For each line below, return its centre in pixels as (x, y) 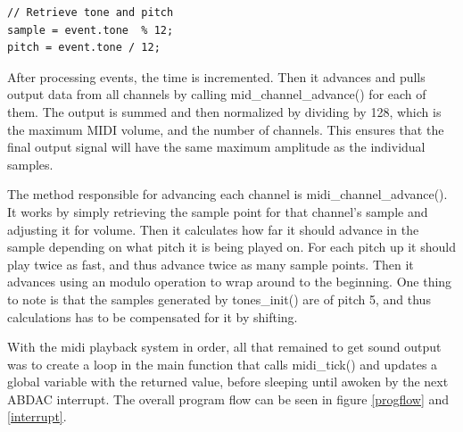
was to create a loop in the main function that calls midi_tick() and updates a (223, 364)
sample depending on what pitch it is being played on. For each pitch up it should (231, 247)
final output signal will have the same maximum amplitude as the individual (216, 147)
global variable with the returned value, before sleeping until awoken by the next (228, 382)
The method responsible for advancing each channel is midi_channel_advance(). (227, 194)
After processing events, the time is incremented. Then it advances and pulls (216, 76)
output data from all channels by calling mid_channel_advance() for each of (217, 94)
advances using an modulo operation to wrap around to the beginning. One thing (230, 282)
